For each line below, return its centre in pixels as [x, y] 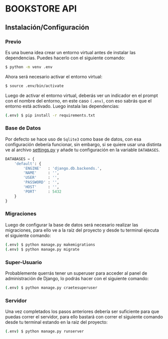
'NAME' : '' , [41, 173]
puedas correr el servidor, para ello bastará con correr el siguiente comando [84, 317]
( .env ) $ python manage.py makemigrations [50, 245]
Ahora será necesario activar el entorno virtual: [54, 76]
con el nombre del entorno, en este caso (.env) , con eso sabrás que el [78, 100]
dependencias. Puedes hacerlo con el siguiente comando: [65, 58]
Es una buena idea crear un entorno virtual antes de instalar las [70, 52]
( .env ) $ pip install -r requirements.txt [50, 115]
